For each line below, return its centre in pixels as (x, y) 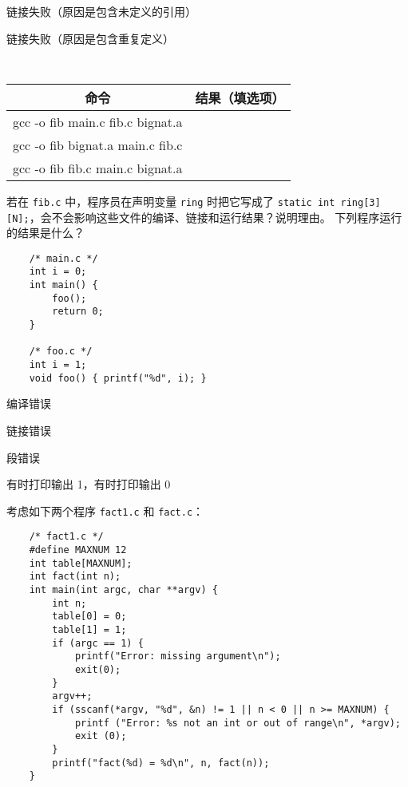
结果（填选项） (240, 97)
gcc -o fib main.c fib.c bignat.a (98, 121)
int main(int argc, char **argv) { (123, 589)
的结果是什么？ (46, 233)
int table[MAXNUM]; (81, 563)
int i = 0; (58, 272)
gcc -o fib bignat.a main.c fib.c (98, 144)
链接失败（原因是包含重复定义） (90, 38)
